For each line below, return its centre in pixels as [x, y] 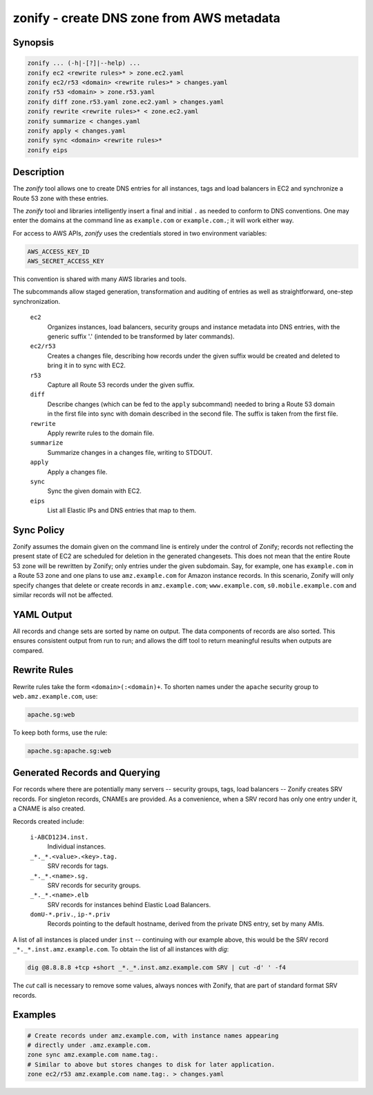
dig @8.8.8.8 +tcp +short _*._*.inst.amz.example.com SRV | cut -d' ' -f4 [157, 968]
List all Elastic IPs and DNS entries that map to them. [122, 510]
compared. [28, 650]
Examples [35, 1015]
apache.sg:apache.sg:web [69, 750]
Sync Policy [39, 530]
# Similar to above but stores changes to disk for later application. [151, 1064]
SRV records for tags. [78, 866]
